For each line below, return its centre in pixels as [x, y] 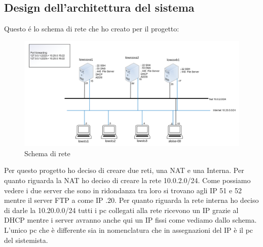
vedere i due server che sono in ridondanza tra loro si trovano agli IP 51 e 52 [123, 190]
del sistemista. [26, 240]
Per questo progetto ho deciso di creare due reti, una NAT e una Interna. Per [124, 170]
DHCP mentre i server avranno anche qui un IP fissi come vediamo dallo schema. [130, 220]
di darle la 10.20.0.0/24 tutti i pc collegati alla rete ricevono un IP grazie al [121, 210]
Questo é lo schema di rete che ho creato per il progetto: [92, 29]
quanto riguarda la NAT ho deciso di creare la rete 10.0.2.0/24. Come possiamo [127, 180]
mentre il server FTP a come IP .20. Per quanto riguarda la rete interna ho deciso [131, 200]
